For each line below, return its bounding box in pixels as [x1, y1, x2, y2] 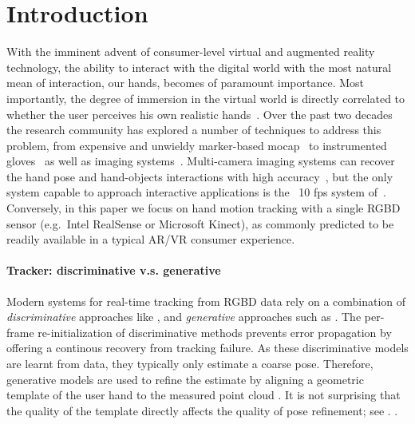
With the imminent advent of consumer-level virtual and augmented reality [6, 43, 375, 60]
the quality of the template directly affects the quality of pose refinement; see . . [6, 402, 398, 418]
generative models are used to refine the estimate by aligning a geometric [6, 371, 364, 387]
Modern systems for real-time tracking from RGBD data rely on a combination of [6, 292, 406, 309]
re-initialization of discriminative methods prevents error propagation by [38, 323, 392, 340]
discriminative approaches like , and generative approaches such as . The [6, 308, 362, 325]
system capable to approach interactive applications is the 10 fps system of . [6, 184, 386, 200]
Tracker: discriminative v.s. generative [6, 262, 221, 279]
